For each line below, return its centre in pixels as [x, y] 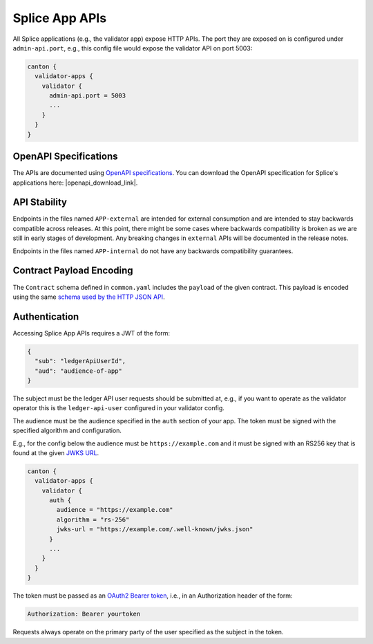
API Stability [40, 202]
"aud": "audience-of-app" [78, 371]
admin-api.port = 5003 [88, 96]
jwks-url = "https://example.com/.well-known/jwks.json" [155, 530]
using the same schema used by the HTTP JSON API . [89, 297]
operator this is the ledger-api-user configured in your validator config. [118, 408]
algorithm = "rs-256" [93, 519]
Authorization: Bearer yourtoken [84, 614]
